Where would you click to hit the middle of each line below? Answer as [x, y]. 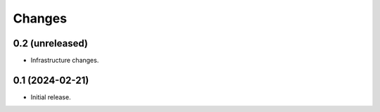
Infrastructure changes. [65, 61]
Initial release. [51, 97]
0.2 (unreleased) [50, 43]
